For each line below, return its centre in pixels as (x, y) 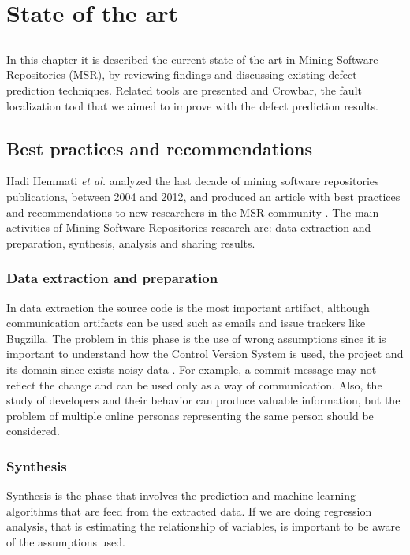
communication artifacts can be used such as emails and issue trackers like (186, 323)
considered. (33, 431)
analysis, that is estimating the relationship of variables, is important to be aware (203, 526)
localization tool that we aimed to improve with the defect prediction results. (192, 105)
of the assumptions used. (66, 541)
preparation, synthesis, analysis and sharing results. (131, 242)
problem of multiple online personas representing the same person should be (190, 415)
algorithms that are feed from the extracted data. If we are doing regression (189, 510)
